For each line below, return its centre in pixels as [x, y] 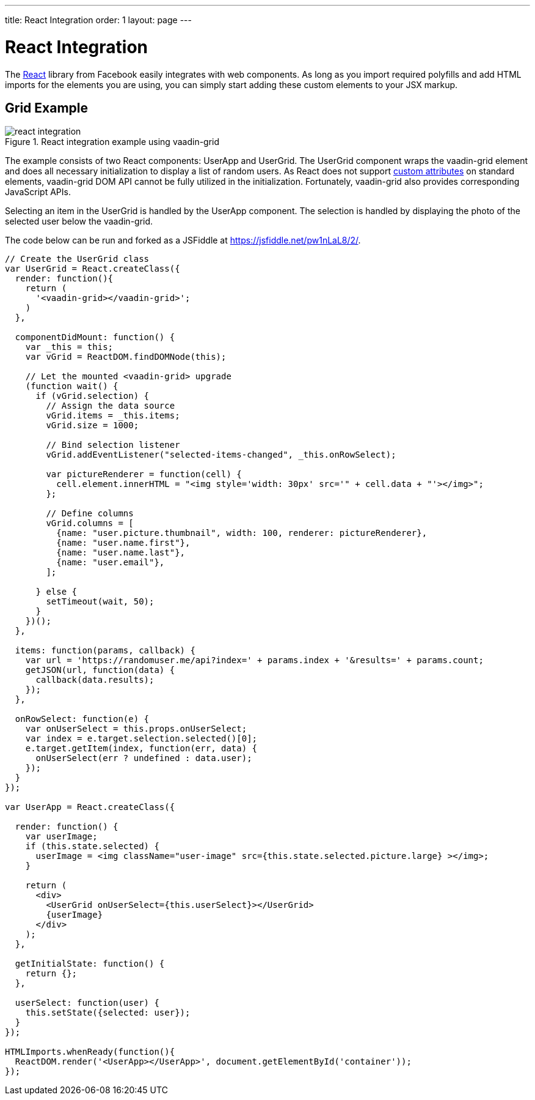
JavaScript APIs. [38, 192]
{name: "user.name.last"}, [121, 553]
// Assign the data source [111, 406]
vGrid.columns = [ [90, 523]
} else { [56, 592]
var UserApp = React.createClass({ [90, 807]
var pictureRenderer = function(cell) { [144, 474]
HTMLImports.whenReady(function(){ [90, 1052]
